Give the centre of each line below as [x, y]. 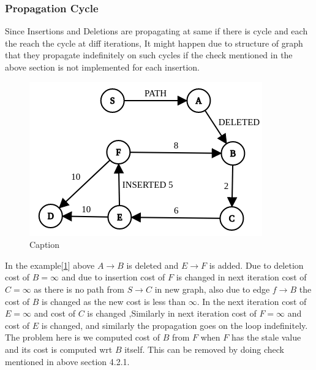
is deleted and [152, 265]
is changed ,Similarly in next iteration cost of [172, 313]
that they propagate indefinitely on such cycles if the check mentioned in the [149, 55]
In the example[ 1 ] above [50, 265]
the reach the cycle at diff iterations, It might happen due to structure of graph [154, 43]
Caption [45, 245]
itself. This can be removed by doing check [204, 349]
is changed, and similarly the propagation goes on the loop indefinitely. [175, 325]
